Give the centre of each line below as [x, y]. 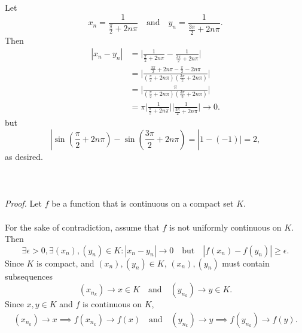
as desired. [24, 156]
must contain [246, 263]
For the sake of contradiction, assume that [82, 227]
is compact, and [65, 263]
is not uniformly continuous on [225, 227]
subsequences [29, 276]
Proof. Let [23, 203]
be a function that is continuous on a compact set [143, 203]
